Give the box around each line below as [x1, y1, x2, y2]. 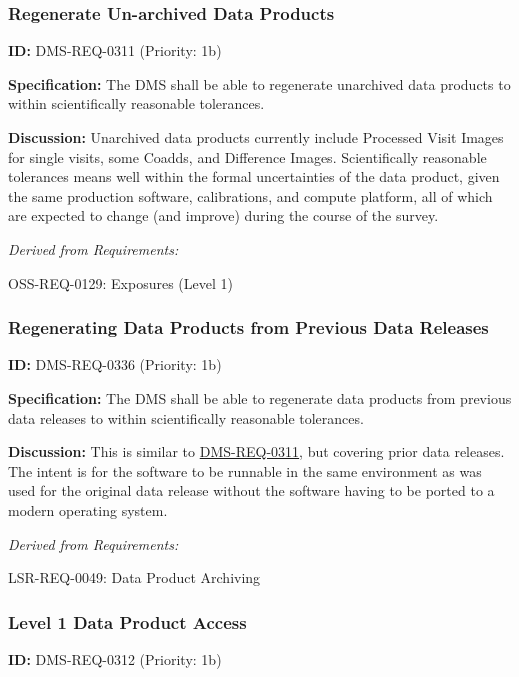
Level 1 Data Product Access [8, 609, 247, 634]
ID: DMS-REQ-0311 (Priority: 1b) [8, 40, 222, 61]
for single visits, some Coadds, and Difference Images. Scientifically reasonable [8, 146, 487, 167]
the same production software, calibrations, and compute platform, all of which [8, 185, 493, 206]
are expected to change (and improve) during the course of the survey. [8, 205, 439, 226]
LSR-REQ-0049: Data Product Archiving [8, 567, 261, 588]
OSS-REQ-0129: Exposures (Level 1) [8, 272, 233, 293]
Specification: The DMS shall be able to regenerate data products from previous [8, 387, 512, 408]
